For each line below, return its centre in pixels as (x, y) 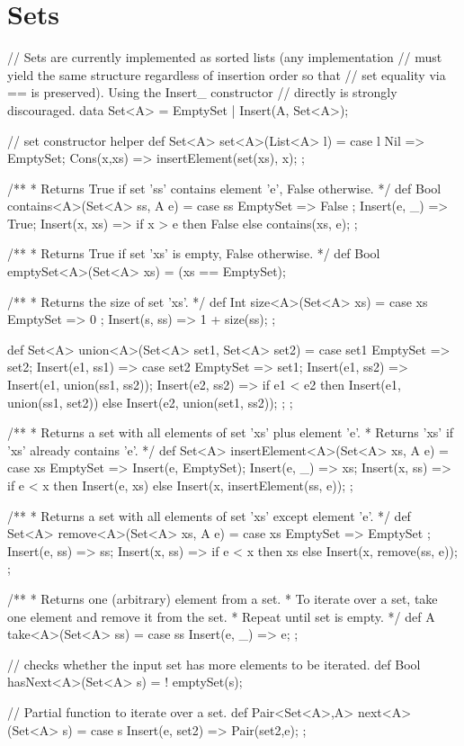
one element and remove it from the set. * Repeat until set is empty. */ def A (221, 616)
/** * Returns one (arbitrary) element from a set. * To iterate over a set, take (223, 598)
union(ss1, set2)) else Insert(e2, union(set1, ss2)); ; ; (150, 402)
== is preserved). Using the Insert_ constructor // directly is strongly (202, 92)
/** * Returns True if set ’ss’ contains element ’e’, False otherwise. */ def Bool (224, 188)
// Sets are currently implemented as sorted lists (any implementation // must (225, 57)
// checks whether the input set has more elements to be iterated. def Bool (214, 664)
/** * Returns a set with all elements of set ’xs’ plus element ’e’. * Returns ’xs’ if (231, 432)
